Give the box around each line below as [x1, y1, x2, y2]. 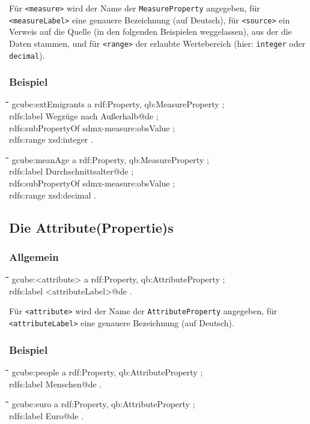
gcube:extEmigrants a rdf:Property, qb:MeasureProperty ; [11, 98, 225, 110]
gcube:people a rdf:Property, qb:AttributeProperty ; [11, 365, 203, 378]
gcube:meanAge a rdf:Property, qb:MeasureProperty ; [11, 153, 209, 166]
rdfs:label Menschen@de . [9, 377, 102, 390]
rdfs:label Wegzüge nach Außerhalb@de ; [9, 110, 159, 122]
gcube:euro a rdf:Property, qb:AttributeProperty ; [11, 398, 195, 410]
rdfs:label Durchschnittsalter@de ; [9, 165, 134, 178]
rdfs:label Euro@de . [9, 409, 84, 422]
